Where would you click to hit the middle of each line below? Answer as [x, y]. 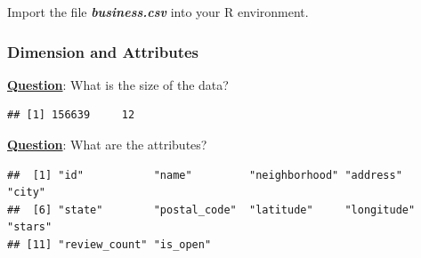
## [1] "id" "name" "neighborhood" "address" [205, 175]
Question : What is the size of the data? [118, 84]
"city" [26, 193]
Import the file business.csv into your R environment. [158, 12]
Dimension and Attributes [103, 51]
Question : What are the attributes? [107, 144]
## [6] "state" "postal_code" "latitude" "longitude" [211, 210]
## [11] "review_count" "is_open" [109, 244]
